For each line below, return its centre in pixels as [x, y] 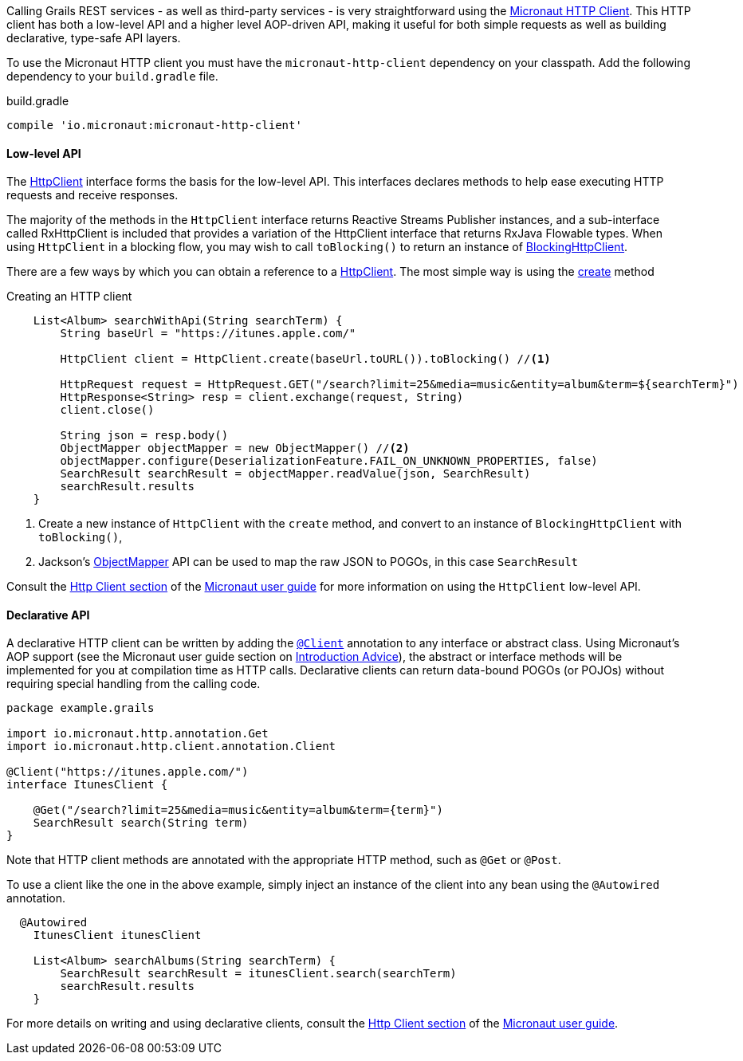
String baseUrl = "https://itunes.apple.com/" [208, 334]
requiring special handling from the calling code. [134, 684]
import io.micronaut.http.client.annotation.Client [171, 747]
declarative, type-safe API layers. [94, 38]
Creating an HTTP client [69, 297]
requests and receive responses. [92, 195]
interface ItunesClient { [87, 785]
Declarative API [48, 615]
